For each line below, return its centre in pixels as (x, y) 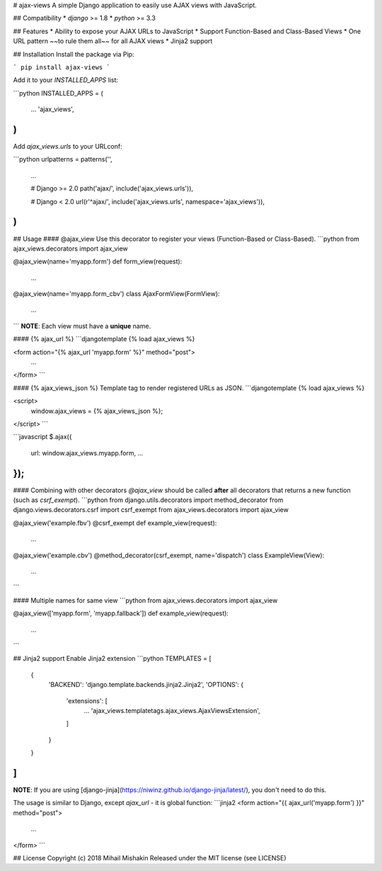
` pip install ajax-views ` (62, 67)
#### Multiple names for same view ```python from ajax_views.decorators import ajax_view (145, 600)
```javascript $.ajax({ (42, 437)
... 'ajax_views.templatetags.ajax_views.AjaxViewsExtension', (172, 710)
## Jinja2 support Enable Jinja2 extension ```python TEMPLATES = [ (112, 659)
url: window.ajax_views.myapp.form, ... (87, 452)
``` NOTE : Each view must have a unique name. (82, 326)
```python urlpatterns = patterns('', (63, 159)
